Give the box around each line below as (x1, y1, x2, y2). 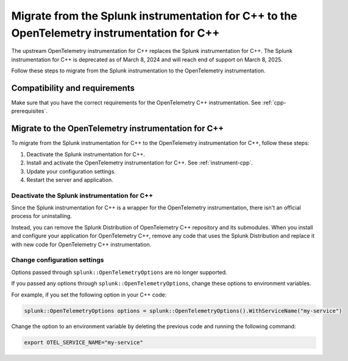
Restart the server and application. (26, 176, 113, 183)
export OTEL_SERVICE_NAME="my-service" (24, 339, 143, 346)
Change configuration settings (11, 256, 104, 264)
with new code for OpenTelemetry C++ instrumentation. (11, 240, 152, 248)
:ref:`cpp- (262, 99, 286, 107)
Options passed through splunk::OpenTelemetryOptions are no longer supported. (11, 268, 228, 276)
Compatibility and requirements (11, 83, 135, 93)
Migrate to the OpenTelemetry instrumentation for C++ (11, 124, 224, 134)
